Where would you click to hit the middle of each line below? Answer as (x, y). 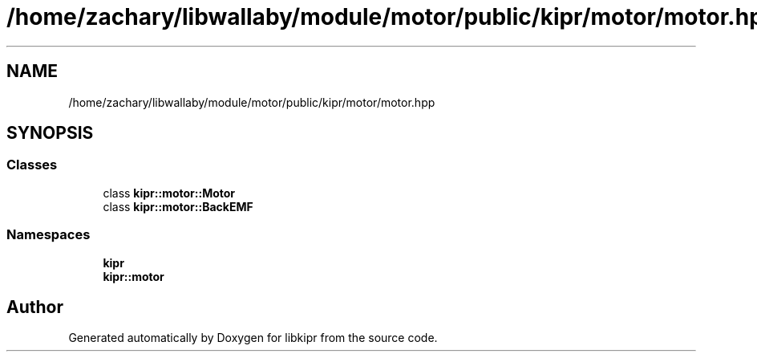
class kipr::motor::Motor (169, 193)
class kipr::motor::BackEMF (178, 206)
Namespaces (49, 235)
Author (35, 307)
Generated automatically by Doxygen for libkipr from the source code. (253, 338)
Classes (32, 165)
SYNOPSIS (50, 133)
